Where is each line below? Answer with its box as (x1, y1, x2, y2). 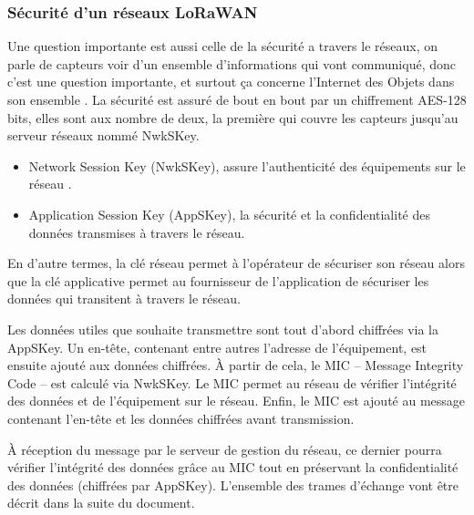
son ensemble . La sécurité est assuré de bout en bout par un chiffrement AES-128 (7, 90, 467, 108)
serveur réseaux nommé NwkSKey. (7, 126, 200, 145)
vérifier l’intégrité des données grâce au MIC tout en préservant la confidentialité (7, 458, 459, 477)
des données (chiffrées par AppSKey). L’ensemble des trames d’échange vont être (7, 475, 459, 494)
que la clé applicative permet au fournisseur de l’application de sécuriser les (7, 271, 429, 290)
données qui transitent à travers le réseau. (7, 289, 241, 308)
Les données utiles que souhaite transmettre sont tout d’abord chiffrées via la (7, 319, 438, 338)
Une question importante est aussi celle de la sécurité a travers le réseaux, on (7, 36, 438, 56)
